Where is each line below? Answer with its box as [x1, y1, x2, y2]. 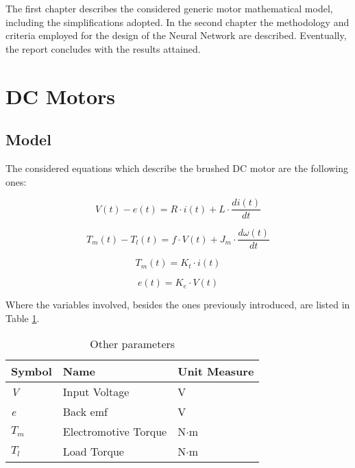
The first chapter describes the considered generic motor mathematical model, [5, 1, 333, 15]
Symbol [11, 363, 52, 380]
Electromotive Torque [62, 423, 167, 440]
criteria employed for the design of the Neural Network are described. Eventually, [5, 28, 347, 42]
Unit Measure [177, 363, 254, 380]
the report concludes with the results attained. [5, 41, 201, 56]
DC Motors [5, 82, 115, 110]
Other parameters [90, 336, 175, 352]
